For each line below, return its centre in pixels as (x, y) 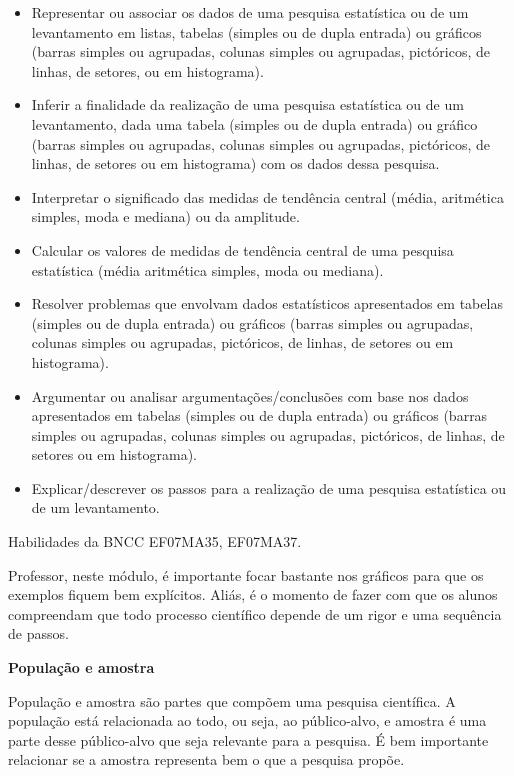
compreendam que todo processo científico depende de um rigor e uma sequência (255, 613)
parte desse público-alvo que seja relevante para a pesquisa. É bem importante (248, 739)
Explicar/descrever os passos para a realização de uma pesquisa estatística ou (269, 487)
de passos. (38, 633)
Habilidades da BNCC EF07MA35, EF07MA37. (155, 541)
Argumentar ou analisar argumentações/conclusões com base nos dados (250, 395)
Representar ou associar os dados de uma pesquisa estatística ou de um (250, 12)
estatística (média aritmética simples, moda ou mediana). (207, 269)
